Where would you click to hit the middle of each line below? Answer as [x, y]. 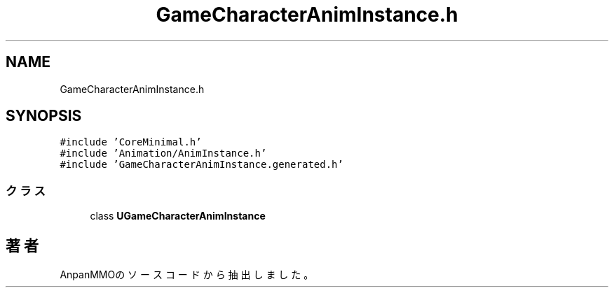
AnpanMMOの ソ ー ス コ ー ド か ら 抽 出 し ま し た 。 [187, 275]
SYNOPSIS [44, 116]
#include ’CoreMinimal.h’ [131, 142]
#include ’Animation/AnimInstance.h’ [163, 153]
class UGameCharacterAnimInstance [178, 216]
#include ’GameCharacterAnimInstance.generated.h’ [202, 165]
